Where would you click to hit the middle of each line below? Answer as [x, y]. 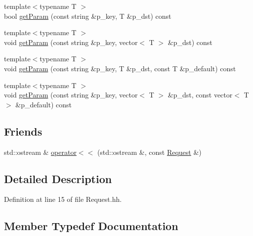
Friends [23, 131]
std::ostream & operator [40, 152]
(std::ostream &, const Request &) [149, 152]
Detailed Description [58, 178]
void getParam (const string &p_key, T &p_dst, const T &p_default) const [120, 68]
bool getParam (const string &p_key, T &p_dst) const [88, 16]
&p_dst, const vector [200, 95]
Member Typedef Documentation [91, 226]
